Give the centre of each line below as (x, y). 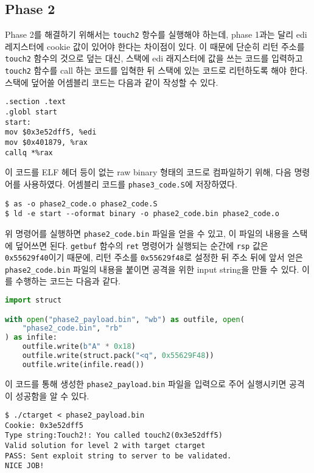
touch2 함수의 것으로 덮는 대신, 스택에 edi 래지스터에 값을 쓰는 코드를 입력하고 (154, 58)
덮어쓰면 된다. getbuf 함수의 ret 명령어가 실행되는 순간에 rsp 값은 (142, 245)
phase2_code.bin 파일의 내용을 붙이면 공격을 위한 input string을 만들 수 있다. (152, 269)
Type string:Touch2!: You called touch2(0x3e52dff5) (114, 436)
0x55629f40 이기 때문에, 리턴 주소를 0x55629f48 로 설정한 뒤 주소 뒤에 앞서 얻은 (154, 257)
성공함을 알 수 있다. (52, 395)
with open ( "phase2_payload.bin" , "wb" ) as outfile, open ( (125, 319)
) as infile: (31, 338)
